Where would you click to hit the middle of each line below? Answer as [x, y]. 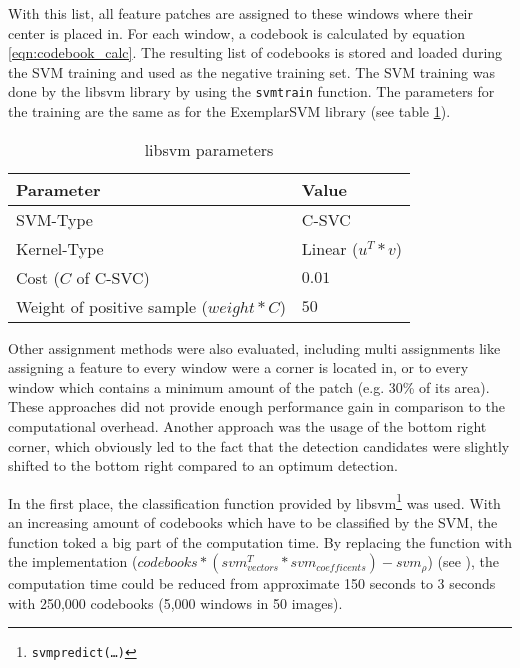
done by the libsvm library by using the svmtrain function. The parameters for [251, 91]
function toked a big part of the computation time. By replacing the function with [260, 541]
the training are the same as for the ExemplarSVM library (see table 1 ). [229, 111]
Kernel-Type [60, 248]
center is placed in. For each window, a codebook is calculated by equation [236, 32]
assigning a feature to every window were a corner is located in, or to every [238, 367]
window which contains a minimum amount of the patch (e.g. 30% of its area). [249, 386]
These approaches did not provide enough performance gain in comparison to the [257, 406]
